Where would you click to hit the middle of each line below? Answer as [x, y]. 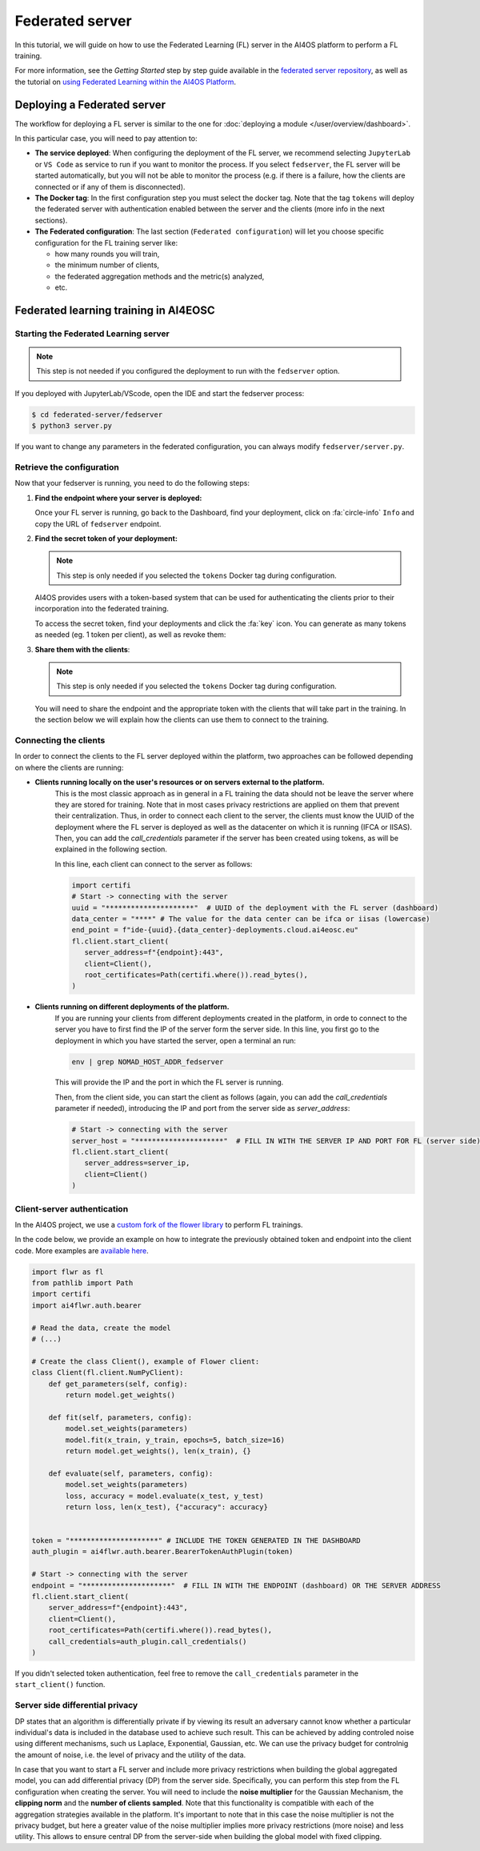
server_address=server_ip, [137, 1163]
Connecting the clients [60, 740]
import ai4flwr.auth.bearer [86, 1305]
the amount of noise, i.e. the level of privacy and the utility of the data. [130, 1755]
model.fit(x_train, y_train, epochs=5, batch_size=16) [175, 1440]
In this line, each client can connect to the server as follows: [154, 863]
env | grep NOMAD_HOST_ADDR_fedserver [148, 1062]
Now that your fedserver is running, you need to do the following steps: [132, 483]
